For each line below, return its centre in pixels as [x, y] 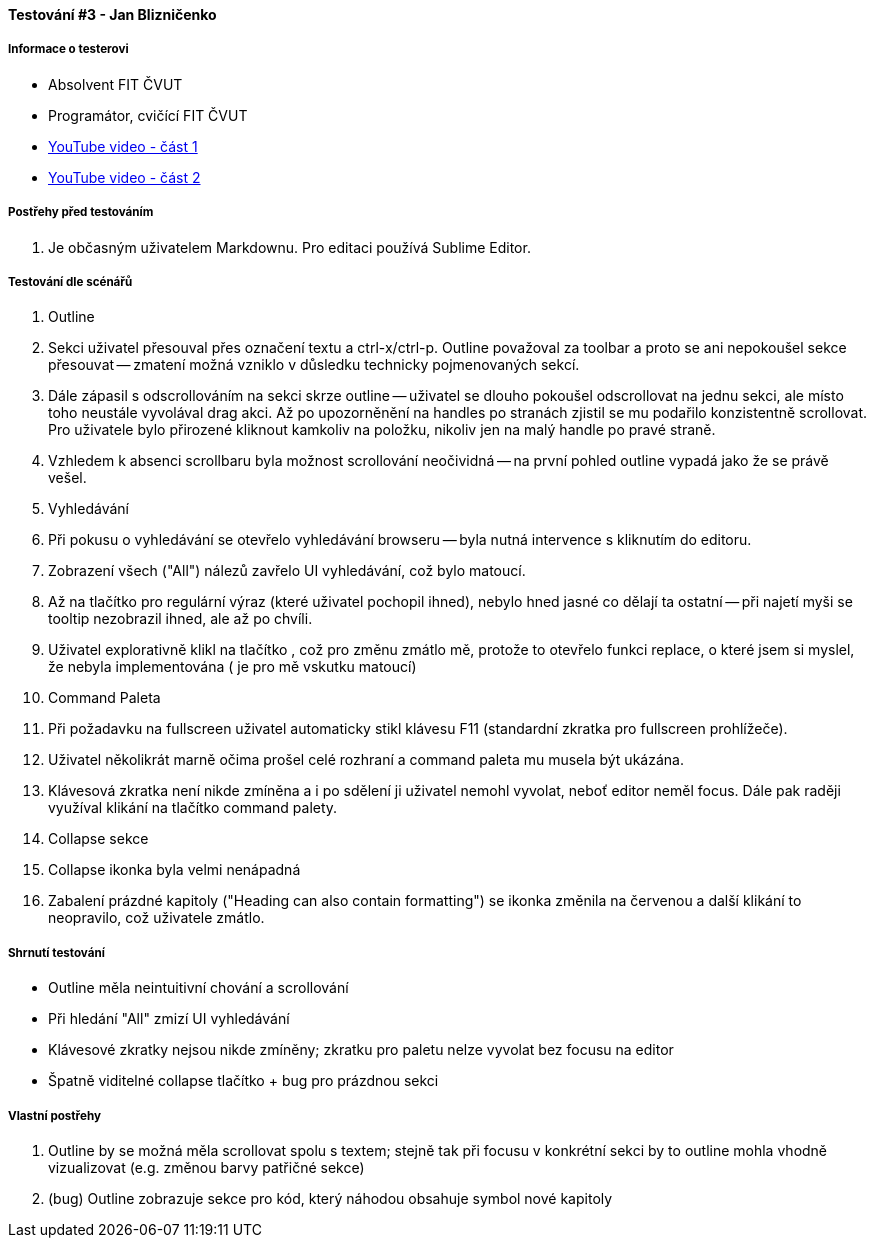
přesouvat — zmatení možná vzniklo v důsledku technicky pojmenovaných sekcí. [314, 365]
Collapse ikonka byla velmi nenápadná [174, 870]
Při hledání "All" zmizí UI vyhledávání [169, 1019]
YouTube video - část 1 [123, 146]
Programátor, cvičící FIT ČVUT [148, 115]
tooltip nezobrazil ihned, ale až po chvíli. [180, 619]
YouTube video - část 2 [124, 177]
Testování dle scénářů [70, 281]
